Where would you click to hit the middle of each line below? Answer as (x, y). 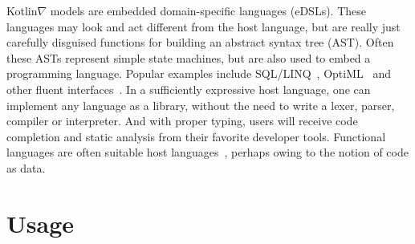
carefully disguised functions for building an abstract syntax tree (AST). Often (200, 42)
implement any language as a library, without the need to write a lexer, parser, (201, 105)
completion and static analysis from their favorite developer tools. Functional (196, 136)
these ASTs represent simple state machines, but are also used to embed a (189, 57)
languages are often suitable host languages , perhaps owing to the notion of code (207, 152)
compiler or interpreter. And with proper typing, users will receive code (182, 121)
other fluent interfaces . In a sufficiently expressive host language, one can (189, 89)
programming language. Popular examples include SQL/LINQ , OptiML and (199, 73)
